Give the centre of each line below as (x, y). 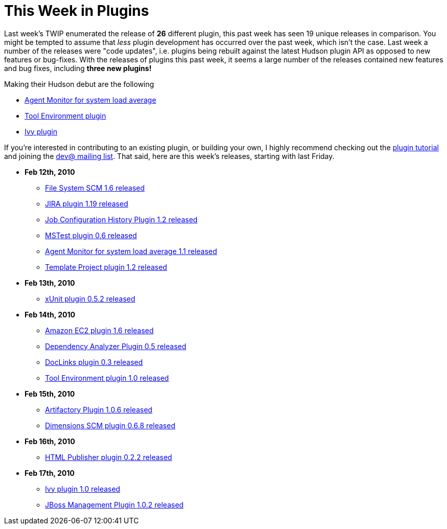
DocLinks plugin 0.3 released (94, 362)
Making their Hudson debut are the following (79, 84)
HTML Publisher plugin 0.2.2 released (109, 457)
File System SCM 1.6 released (95, 188)
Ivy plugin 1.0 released (83, 489)
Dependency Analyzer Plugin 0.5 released (116, 346)
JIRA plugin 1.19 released (87, 203)
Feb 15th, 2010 (50, 394)
